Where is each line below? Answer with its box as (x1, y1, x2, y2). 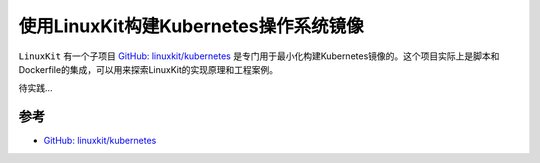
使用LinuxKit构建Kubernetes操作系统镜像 (18, 15, 364, 37)
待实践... (18, 82, 54, 94)
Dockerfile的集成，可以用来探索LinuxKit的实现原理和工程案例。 (18, 63, 279, 75)
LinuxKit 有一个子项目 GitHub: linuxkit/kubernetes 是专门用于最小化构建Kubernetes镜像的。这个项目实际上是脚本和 (18, 50, 500, 62)
